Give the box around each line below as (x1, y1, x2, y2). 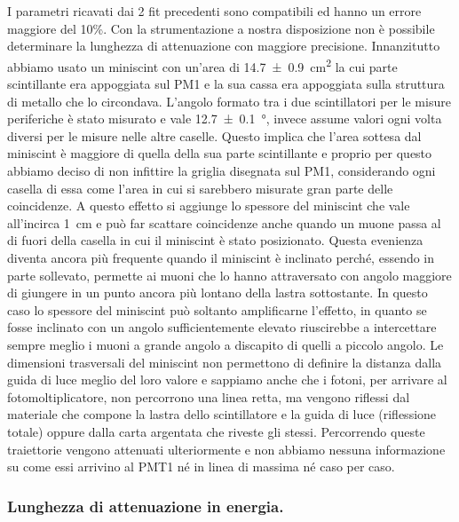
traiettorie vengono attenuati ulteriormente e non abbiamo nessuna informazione (7, 439, 446, 458)
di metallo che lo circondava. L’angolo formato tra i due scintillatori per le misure (7, 91, 451, 110)
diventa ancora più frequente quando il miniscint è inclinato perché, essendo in (7, 248, 435, 266)
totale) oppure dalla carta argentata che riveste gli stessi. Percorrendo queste (7, 422, 425, 440)
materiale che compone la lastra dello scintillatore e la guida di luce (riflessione (7, 405, 437, 423)
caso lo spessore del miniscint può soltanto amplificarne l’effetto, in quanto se (7, 300, 427, 319)
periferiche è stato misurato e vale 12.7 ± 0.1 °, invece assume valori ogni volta (7, 109, 442, 128)
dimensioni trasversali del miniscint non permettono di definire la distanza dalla (7, 352, 442, 371)
